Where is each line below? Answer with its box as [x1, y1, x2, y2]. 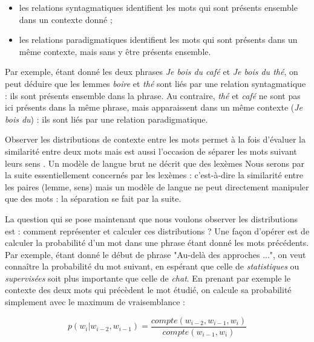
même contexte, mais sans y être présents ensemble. [19, 45, 211, 57]
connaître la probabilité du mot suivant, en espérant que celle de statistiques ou [5, 260, 299, 273]
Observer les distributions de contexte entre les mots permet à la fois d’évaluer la [5, 133, 306, 146]
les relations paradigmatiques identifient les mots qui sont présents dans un [19, 33, 298, 46]
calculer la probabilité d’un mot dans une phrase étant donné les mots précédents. [5, 236, 309, 249]
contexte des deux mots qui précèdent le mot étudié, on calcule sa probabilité [5, 283, 292, 296]
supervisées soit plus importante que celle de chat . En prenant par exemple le [5, 271, 291, 284]
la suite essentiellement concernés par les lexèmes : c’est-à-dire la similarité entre [5, 169, 304, 181]
